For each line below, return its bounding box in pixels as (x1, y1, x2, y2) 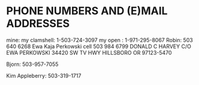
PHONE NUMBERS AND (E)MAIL (6, 4, 168, 18)
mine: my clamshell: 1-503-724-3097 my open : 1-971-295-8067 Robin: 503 (6, 36, 193, 43)
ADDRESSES (6, 17, 70, 30)
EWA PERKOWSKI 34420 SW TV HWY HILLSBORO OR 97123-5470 (6, 49, 172, 56)
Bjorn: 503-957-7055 (6, 61, 59, 68)
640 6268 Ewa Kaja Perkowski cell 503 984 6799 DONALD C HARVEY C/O (6, 43, 192, 50)
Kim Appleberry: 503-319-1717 (6, 72, 82, 79)
